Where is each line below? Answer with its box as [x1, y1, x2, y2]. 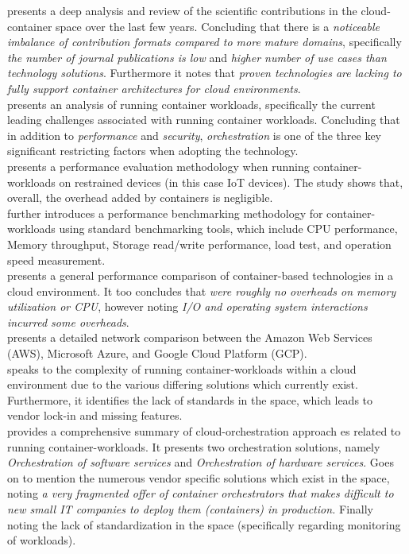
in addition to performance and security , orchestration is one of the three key [7, 126, 381, 143]
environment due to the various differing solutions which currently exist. [7, 376, 358, 393]
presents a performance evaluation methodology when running [7, 157, 310, 174]
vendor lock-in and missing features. [7, 407, 183, 424]
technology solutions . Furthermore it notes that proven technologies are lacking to [7, 64, 402, 81]
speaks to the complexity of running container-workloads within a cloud [7, 360, 357, 377]
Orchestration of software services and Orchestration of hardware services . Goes [7, 454, 394, 471]
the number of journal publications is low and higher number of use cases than [7, 48, 387, 65]
